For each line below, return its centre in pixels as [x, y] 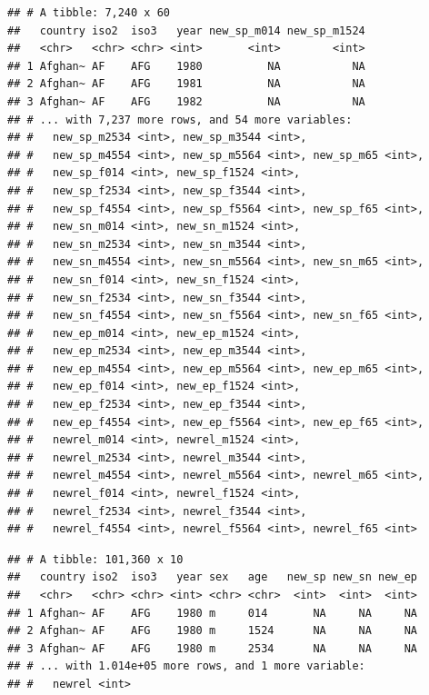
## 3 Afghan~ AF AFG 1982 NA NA [186, 101]
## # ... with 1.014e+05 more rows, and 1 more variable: [186, 666]
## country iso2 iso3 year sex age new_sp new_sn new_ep [213, 577]
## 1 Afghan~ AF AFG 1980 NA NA [186, 66]
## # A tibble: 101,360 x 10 [95, 559]
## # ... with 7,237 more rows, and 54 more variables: [180, 119]
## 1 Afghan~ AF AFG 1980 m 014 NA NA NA [213, 613]
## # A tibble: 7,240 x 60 [89, 13]
